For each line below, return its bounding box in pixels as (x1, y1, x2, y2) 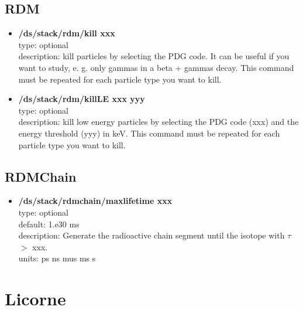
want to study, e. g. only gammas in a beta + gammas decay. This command (18, 61, 294, 73)
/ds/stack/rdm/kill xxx (18, 27, 115, 39)
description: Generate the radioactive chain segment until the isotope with (18, 229, 285, 241)
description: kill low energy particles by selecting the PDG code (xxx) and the (18, 115, 299, 128)
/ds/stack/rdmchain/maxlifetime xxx (18, 195, 173, 207)
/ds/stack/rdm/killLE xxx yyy (18, 93, 145, 105)
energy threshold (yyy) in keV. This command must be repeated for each (18, 127, 280, 139)
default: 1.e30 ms (18, 217, 80, 230)
